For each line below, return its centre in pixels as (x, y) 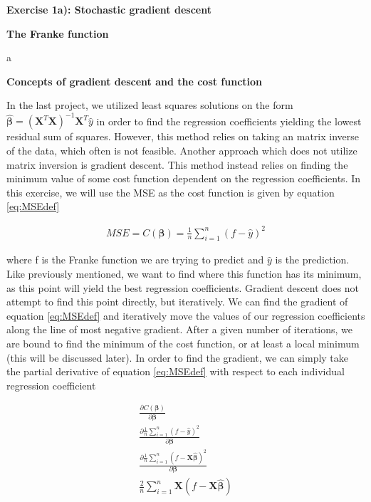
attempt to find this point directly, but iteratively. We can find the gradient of (177, 302)
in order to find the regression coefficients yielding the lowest (229, 121)
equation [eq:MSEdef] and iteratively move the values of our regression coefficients (186, 315)
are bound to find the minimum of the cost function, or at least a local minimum (183, 343)
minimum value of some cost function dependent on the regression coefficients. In (184, 178)
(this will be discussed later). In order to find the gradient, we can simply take (178, 357)
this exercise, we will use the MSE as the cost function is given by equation (171, 192)
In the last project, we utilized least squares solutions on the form (150, 105)
